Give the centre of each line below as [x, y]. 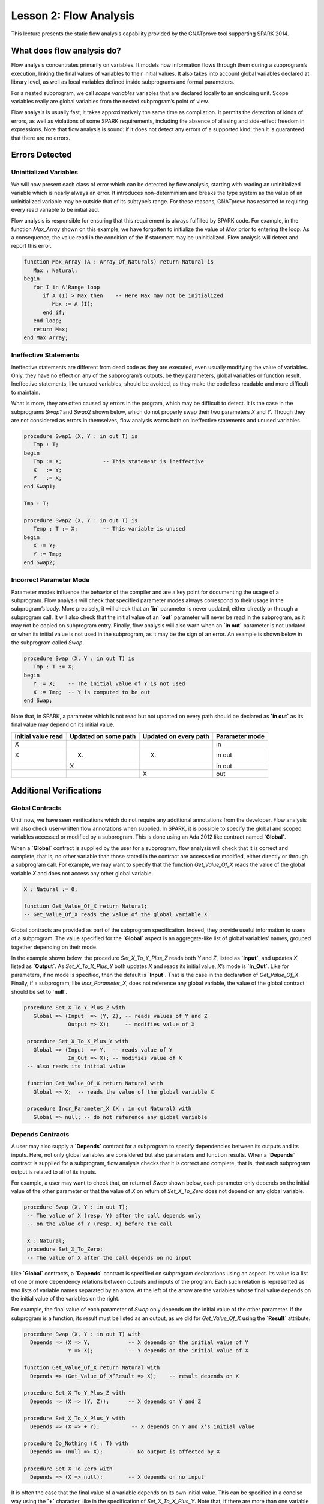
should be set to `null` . [39, 991]
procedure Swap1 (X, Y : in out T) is [81, 436]
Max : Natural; [55, 270]
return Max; [51, 329]
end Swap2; [40, 562]
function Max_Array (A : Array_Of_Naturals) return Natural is [119, 262]
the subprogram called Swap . [47, 642]
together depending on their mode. [54, 947]
